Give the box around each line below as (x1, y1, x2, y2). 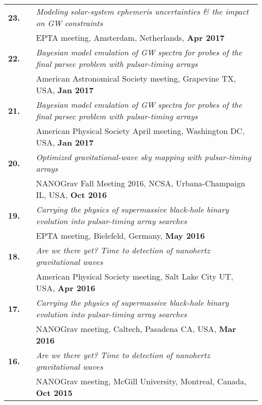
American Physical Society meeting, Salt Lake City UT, (36, 271, 233, 282)
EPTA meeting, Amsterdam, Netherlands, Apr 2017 (36, 32, 225, 43)
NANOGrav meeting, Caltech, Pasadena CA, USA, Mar (36, 323, 236, 334)
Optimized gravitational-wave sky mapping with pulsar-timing (36, 151, 251, 163)
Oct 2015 (36, 387, 73, 398)
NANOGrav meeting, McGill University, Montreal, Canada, (36, 375, 246, 387)
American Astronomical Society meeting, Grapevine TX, (36, 73, 236, 84)
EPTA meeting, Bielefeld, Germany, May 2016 (36, 230, 205, 241)
